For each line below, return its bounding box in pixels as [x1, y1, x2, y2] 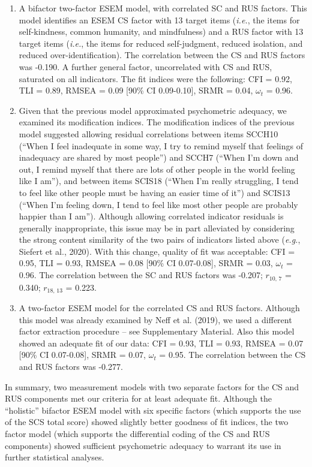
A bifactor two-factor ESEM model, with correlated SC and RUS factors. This [19, 2, 307, 14]
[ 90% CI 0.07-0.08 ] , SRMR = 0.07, [19, 348, 146, 361]
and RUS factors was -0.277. [19, 360, 123, 372]
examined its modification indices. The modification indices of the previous [19, 116, 295, 128]
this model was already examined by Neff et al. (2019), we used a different [19, 313, 292, 326]
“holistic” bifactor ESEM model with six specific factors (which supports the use [5, 403, 301, 416]
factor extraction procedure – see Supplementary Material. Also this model [19, 325, 295, 338]
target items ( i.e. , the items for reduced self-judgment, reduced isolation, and [19, 37, 303, 49]
